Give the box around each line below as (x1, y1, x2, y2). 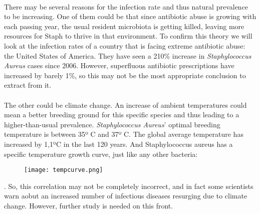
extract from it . (4, 80, 52, 90)
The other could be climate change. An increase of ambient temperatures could (4, 99, 247, 110)
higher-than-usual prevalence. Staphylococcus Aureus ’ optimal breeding (4, 119, 220, 129)
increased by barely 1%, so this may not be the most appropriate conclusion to (4, 70, 246, 80)
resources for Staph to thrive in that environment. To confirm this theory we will (4, 31, 252, 41)
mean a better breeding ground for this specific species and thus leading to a (4, 109, 239, 120)
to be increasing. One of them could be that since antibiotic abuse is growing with (4, 11, 256, 22)
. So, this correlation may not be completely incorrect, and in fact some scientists (4, 180, 253, 191)
